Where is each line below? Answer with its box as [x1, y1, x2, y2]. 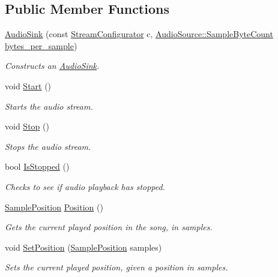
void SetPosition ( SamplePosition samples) [5, 240, 162, 253]
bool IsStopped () [5, 160, 70, 173]
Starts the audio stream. [5, 100, 93, 112]
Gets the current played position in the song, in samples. [5, 221, 213, 233]
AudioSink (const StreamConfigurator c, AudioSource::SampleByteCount [5, 28, 273, 40]
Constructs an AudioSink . [5, 59, 100, 72]
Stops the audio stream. [5, 140, 91, 152]
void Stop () [5, 120, 49, 133]
